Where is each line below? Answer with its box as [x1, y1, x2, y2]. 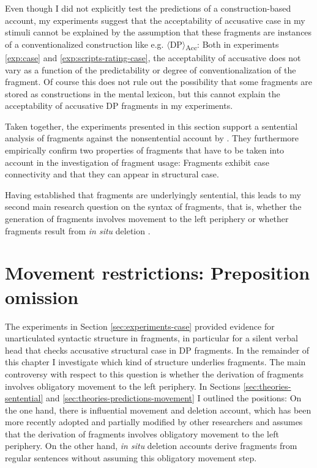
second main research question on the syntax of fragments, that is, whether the [5, 200, 302, 213]
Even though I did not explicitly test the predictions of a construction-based [5, 2, 291, 14]
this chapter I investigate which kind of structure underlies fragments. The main [5, 355, 306, 368]
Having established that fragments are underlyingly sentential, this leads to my [5, 188, 301, 201]
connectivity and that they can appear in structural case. [5, 168, 219, 180]
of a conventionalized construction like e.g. [5, 37, 164, 50]
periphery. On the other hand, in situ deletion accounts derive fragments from [5, 439, 297, 452]
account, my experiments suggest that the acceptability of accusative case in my [5, 13, 305, 26]
